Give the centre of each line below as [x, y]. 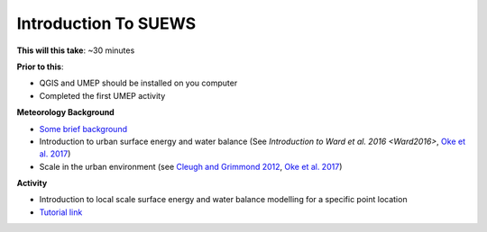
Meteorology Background [65, 112]
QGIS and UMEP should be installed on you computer [138, 83]
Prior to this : [40, 67]
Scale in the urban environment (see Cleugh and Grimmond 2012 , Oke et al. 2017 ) [191, 166]
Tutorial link [61, 212]
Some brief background [83, 129]
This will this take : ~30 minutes [76, 50]
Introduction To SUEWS [106, 23]
